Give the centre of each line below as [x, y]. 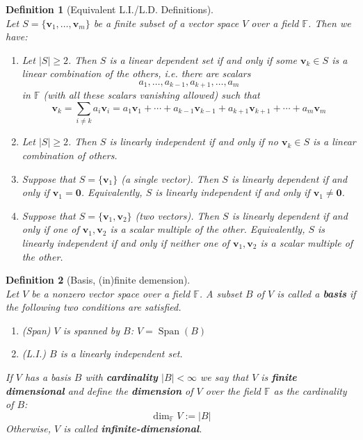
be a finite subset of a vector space [166, 23]
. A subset [220, 293]
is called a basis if [316, 293]
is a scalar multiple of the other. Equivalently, [208, 229]
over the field [233, 390]
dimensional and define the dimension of [99, 390]
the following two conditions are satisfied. [94, 307]
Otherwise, [28, 428]
